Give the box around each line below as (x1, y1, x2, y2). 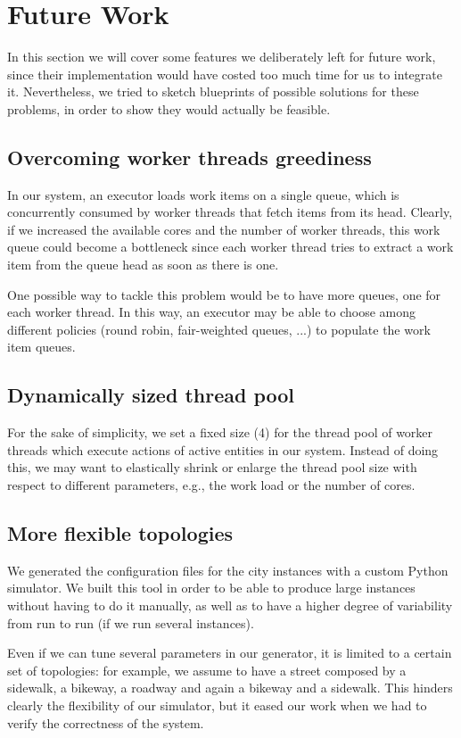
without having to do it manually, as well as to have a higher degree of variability (7, 596, 453, 615)
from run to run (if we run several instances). (7, 613, 254, 632)
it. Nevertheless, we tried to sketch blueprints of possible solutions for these (7, 82, 419, 101)
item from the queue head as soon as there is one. (7, 255, 279, 274)
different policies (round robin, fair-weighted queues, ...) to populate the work (7, 319, 431, 338)
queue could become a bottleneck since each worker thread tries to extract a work (7, 237, 454, 256)
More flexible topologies (7, 519, 234, 547)
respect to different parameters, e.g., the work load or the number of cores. (7, 476, 416, 494)
